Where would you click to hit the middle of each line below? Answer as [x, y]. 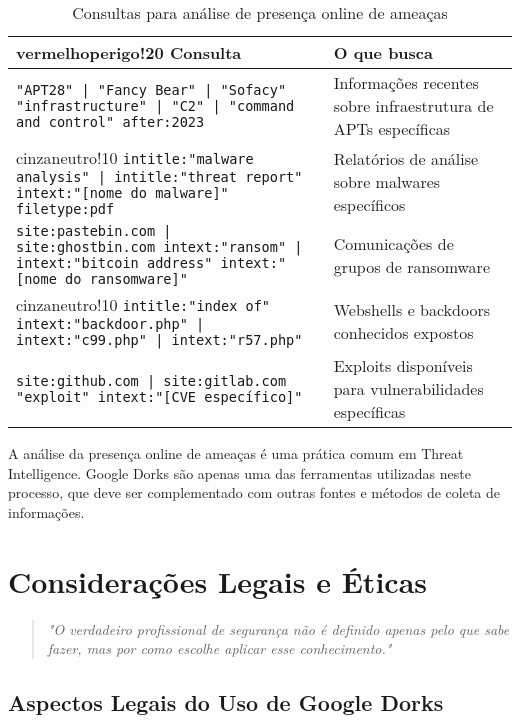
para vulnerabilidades [408, 388]
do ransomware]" [126, 279]
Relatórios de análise [406, 158]
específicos [369, 204]
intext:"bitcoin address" [114, 263]
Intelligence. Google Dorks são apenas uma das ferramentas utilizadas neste [239, 472]
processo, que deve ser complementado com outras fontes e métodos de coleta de [254, 492]
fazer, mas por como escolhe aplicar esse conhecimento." [219, 648]
